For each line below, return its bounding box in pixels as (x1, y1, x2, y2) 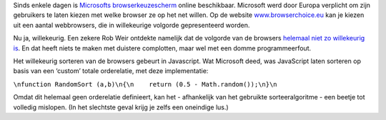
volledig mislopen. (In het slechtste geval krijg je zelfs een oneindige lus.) (13, 103, 229, 111)
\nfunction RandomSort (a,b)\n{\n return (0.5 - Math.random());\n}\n (13, 80, 278, 88)
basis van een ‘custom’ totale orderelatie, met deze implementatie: (13, 67, 209, 75)
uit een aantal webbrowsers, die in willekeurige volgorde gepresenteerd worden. (13, 21, 250, 29)
